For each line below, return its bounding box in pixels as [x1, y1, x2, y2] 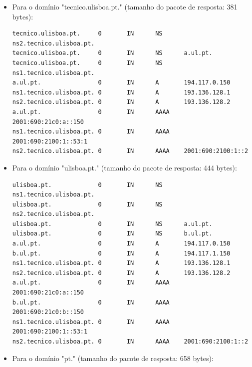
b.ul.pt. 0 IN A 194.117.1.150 [12, 249, 231, 257]
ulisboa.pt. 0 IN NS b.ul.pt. [12, 230, 213, 237]
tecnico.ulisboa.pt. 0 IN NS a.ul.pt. [12, 49, 213, 57]
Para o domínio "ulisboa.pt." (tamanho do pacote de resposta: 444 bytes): [12, 162, 237, 172]
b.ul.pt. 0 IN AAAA [12, 298, 170, 306]
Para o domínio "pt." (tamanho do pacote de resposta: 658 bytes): [12, 352, 214, 363]
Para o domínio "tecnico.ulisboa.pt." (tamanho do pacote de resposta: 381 [12, 1, 238, 11]
